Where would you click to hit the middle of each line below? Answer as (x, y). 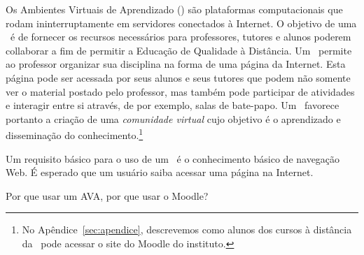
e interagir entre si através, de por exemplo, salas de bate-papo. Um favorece (173, 105)
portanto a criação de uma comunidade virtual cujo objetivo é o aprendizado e (173, 118)
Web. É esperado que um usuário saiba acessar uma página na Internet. (160, 172)
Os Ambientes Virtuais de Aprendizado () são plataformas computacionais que (174, 9)
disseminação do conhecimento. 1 (75, 134)
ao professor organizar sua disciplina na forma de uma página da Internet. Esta (176, 64)
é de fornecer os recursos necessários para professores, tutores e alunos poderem (181, 37)
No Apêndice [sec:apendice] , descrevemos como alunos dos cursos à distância (187, 229)
